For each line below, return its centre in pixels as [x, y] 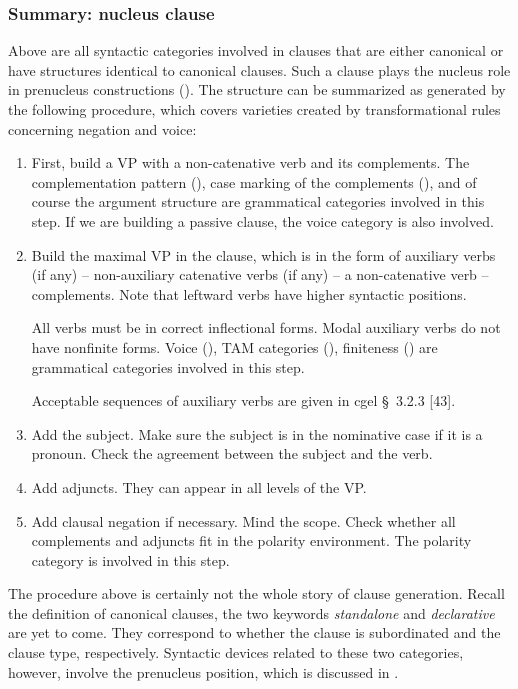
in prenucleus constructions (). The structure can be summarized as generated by [257, 89]
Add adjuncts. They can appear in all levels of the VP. [199, 486]
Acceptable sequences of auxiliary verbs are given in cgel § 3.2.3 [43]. [243, 400]
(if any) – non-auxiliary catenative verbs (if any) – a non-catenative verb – [260, 274]
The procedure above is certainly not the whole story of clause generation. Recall [256, 593]
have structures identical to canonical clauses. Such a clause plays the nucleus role [259, 69]
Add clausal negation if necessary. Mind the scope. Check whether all [243, 520]
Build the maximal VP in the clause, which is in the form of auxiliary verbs [263, 254]
